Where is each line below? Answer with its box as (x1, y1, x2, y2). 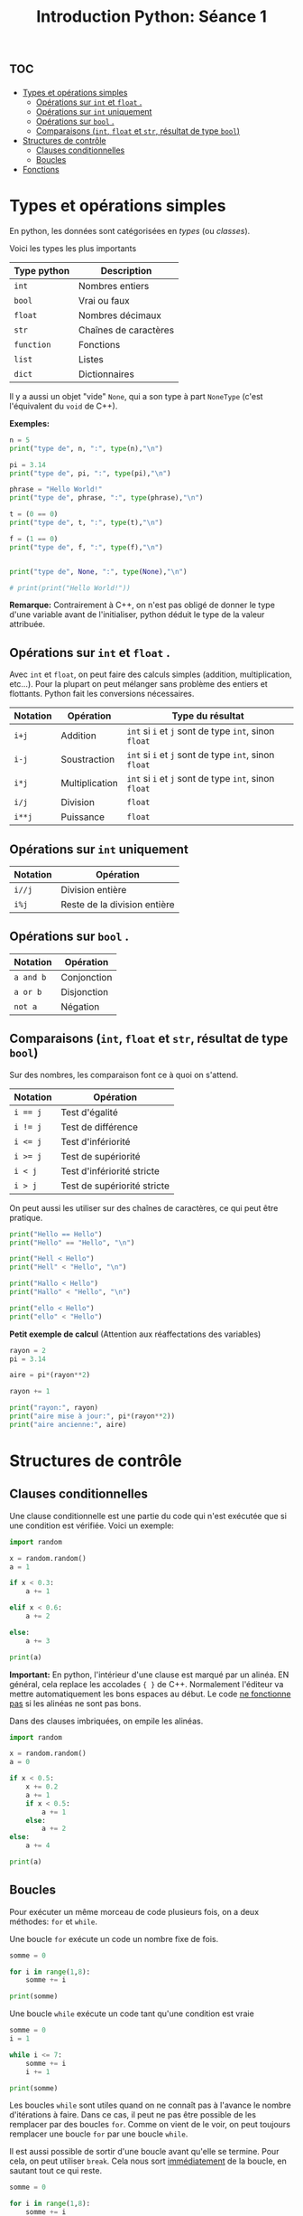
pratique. (9, 1212, 43, 1223)
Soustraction (60, 753, 115, 765)
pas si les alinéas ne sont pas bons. (9, 1697, 142, 1709)
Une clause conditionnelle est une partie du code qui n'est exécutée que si (9, 1510, 287, 1521)
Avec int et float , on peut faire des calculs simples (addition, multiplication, (9, 669, 292, 680)
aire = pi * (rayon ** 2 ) (9, 1371, 91, 1380)
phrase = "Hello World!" (9, 485, 103, 494)
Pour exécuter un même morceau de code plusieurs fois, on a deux (9, 1906, 260, 1917)
